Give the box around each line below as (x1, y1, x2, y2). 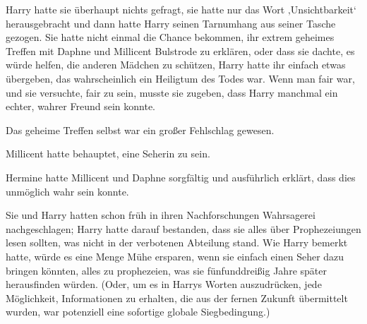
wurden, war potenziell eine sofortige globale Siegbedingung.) (6, 304, 270, 319)
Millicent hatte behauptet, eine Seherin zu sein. (6, 146, 210, 161)
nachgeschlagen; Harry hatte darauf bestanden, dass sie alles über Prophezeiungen (6, 221, 361, 236)
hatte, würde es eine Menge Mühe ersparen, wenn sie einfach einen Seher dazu (6, 248, 344, 263)
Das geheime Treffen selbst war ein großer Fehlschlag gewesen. (6, 122, 275, 137)
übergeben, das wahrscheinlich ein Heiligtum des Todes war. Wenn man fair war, (6, 71, 355, 85)
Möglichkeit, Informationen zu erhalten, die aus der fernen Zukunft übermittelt (6, 290, 348, 305)
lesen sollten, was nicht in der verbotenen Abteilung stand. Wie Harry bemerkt (6, 235, 348, 250)
